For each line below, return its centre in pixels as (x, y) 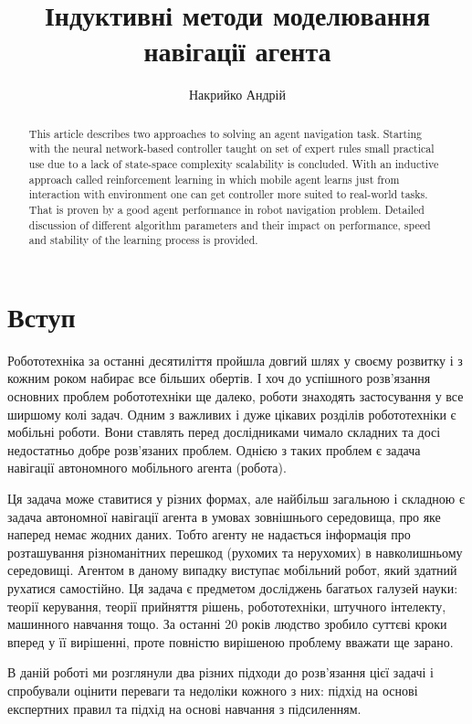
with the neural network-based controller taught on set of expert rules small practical (231, 149)
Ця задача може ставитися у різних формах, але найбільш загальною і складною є (236, 499)
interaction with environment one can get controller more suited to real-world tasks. (228, 194)
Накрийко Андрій (237, 95)
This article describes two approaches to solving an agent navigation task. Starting (226, 133)
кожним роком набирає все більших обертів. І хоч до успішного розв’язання (219, 378)
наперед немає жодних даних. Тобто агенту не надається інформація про (209, 534)
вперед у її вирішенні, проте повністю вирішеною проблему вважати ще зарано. (231, 641)
